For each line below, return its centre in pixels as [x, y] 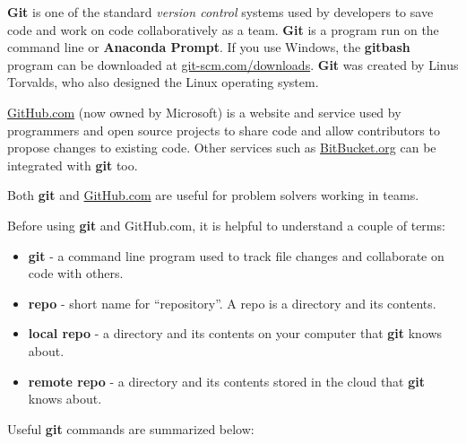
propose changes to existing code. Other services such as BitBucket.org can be [222, 148]
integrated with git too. [73, 165]
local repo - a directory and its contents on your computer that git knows [235, 333]
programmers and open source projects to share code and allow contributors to [224, 130]
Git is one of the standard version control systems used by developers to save [220, 12]
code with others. [76, 273]
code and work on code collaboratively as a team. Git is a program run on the [223, 29]
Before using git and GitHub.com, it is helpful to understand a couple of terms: [226, 225]
